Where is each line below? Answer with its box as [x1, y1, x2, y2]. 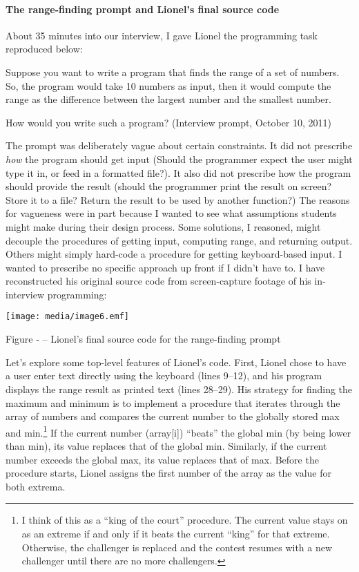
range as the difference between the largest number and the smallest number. [6, 92, 331, 106]
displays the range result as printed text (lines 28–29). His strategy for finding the [6, 381, 353, 396]
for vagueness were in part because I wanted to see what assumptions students [6, 206, 337, 220]
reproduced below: [6, 41, 83, 56]
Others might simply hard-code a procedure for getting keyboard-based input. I [6, 247, 342, 261]
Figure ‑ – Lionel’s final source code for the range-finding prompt [6, 332, 281, 346]
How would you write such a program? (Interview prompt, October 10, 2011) [6, 115, 332, 129]
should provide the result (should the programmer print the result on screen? [6, 179, 332, 193]
